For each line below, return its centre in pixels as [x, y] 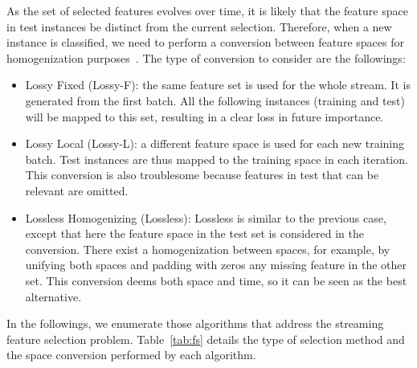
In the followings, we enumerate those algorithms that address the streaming [195, 323]
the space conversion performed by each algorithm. [131, 355]
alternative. [53, 296]
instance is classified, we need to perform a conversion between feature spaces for [205, 42]
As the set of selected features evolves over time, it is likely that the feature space [207, 10]
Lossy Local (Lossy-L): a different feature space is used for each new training [215, 143]
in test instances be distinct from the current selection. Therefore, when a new [199, 26]
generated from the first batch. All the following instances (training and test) [215, 100]
